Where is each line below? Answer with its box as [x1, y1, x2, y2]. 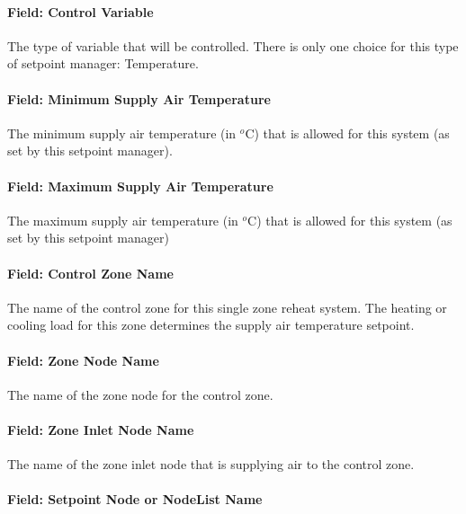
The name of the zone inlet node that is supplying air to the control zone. [7, 455, 415, 474]
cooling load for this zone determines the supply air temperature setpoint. [7, 315, 415, 334]
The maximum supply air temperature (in [7, 210, 238, 229]
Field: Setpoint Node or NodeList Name [7, 490, 263, 509]
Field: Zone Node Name [7, 350, 159, 369]
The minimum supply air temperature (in [7, 123, 237, 142]
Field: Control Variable [7, 2, 154, 21]
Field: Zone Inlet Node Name [7, 420, 194, 439]
